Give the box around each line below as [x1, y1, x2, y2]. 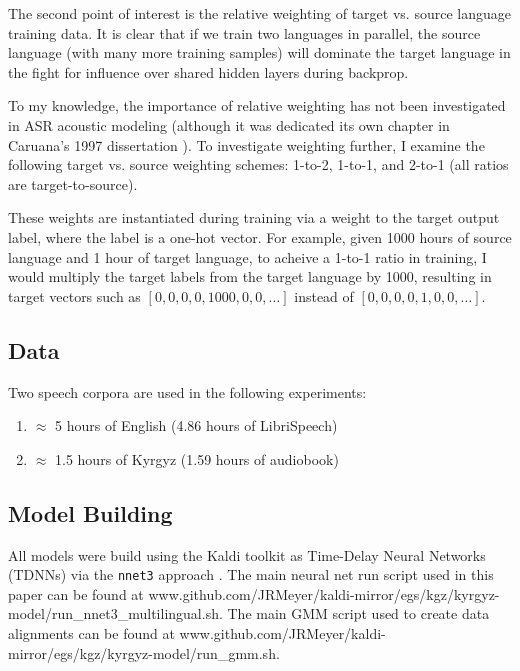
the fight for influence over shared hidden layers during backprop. [8, 61, 409, 82]
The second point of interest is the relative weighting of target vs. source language [8, 3, 511, 23]
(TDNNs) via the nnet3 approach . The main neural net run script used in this [8, 564, 494, 585]
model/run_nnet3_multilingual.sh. [8, 603, 223, 624]
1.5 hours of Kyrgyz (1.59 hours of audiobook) [55, 448, 339, 469]
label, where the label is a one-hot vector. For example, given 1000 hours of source [8, 226, 512, 247]
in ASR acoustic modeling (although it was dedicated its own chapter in [8, 114, 450, 135]
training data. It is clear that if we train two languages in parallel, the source [8, 22, 481, 43]
